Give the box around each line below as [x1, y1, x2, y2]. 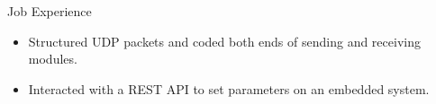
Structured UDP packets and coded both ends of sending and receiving [28, 31, 421, 50]
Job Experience [7, 2, 92, 20]
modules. [28, 49, 77, 68]
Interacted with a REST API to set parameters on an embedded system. [28, 79, 430, 98]
